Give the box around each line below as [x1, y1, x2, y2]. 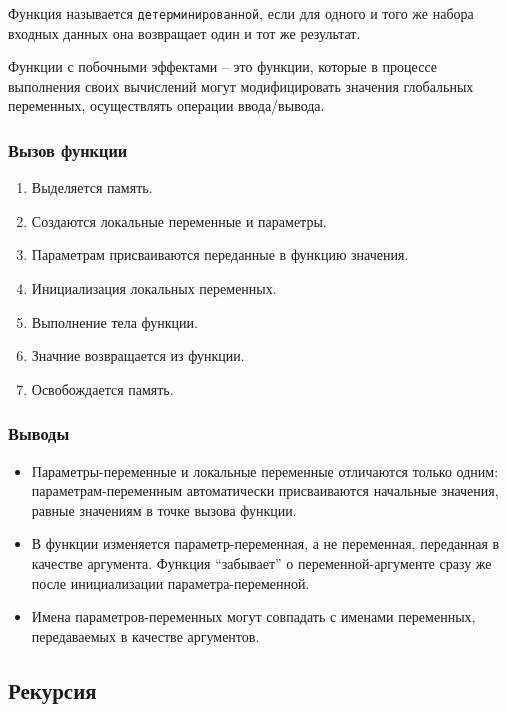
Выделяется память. [31, 177, 153, 198]
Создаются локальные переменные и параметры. [31, 210, 327, 231]
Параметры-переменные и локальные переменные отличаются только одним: [31, 460, 499, 481]
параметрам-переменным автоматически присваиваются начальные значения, [31, 480, 499, 501]
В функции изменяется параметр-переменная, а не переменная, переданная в [31, 533, 500, 554]
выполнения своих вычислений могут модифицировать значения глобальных [8, 75, 474, 96]
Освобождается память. [31, 378, 174, 399]
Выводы [8, 421, 70, 446]
